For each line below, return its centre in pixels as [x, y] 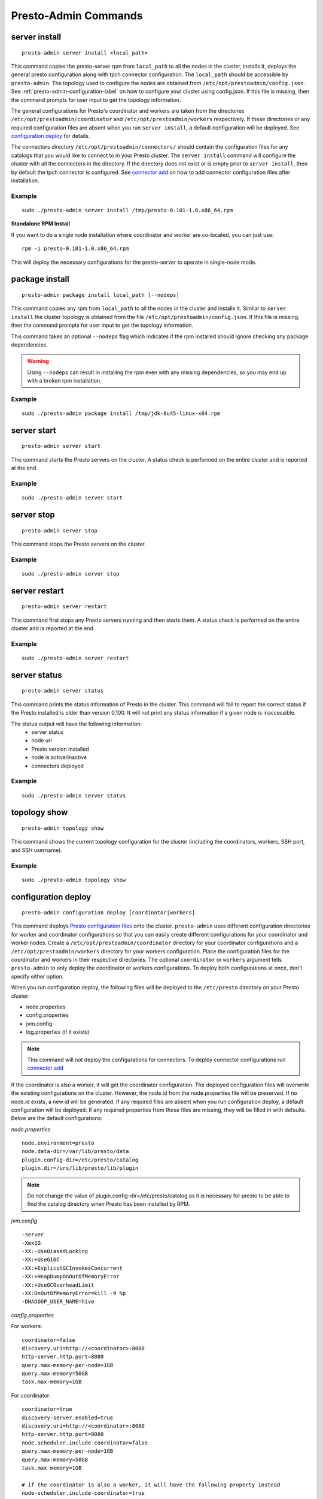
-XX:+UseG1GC [41, 1260]
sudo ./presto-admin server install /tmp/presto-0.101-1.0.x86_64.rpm [127, 210]
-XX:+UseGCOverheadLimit [58, 1285]
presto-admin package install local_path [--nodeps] [100, 295]
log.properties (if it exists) [58, 1032]
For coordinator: [31, 1395]
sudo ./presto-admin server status [74, 795]
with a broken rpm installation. [64, 381]
